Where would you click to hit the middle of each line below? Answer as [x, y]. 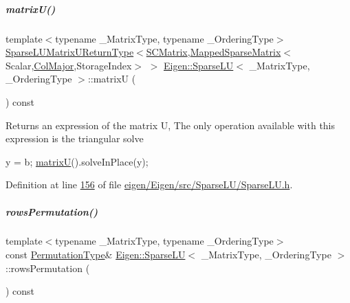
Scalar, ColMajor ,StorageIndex [69, 65]
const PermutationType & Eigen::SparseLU [96, 255]
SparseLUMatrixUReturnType [70, 52]
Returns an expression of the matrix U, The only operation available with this [171, 125]
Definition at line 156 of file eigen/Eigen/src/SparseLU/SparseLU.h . [149, 184]
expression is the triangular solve [75, 138]
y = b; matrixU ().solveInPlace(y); [77, 161]
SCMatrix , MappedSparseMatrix [214, 52]
